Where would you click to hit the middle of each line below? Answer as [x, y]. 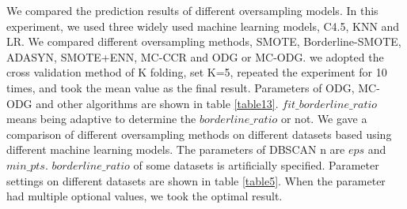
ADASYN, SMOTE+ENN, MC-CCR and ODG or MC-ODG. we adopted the [195, 56]
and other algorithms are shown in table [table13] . [157, 103]
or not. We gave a [324, 119]
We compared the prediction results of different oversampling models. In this [192, 10]
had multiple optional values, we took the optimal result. [145, 196]
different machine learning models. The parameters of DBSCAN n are [176, 149]
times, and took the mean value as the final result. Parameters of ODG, [181, 87]
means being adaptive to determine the [101, 119]
